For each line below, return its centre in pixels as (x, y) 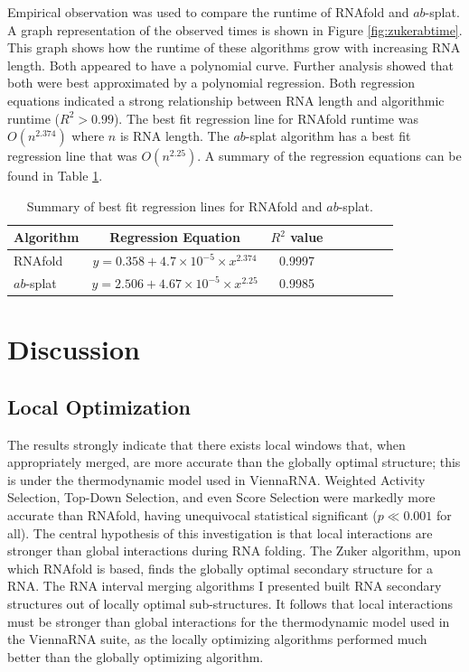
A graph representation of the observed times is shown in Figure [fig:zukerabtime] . (235, 29)
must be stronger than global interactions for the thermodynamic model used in (229, 621)
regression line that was (72, 156)
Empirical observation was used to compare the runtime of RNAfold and (208, 12)
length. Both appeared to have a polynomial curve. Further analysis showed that (230, 65)
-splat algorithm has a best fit (328, 136)
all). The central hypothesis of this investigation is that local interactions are (220, 532)
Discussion (74, 349)
